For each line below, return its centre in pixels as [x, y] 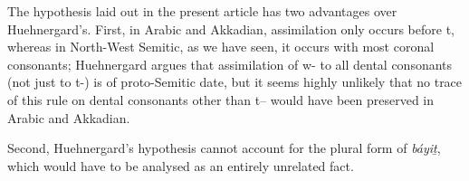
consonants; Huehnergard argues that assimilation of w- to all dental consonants [230, 64]
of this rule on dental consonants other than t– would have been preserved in [221, 99]
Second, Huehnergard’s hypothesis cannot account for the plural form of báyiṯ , [224, 148]
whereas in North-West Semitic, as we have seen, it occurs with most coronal [221, 47]
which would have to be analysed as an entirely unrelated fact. [181, 165]
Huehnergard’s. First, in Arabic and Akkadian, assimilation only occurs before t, [231, 29]
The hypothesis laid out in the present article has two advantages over [202, 11]
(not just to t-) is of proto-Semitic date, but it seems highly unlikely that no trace [235, 82]
